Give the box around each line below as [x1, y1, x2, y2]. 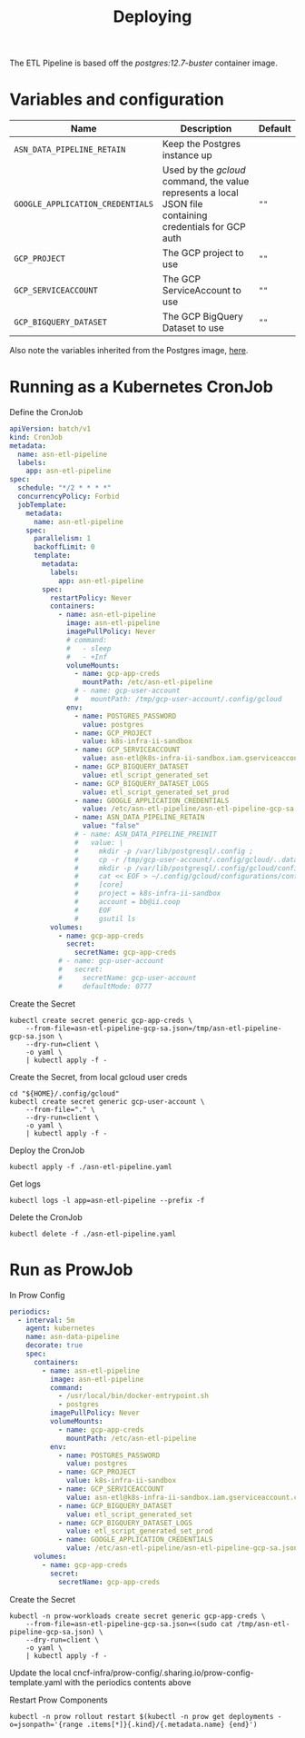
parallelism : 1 [33, 534, 92, 543]
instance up [162, 149, 213, 162]
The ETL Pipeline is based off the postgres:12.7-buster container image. [9, 57, 279, 69]
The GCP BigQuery [162, 311, 243, 323]
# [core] [74, 880, 124, 889]
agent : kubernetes [25, 1324, 95, 1333]
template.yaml [9, 1676, 63, 1687]
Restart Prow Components [9, 1694, 108, 1705]
